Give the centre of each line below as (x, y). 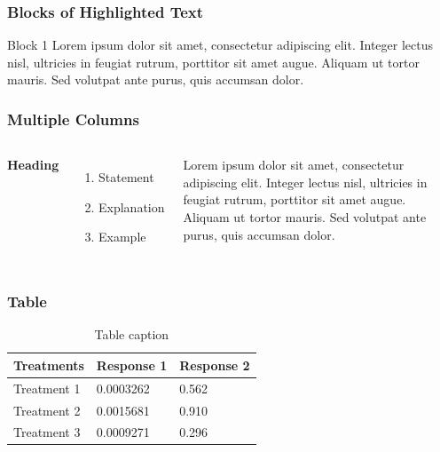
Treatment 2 (47, 410)
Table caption (132, 334)
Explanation (132, 206)
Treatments (49, 365)
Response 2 (215, 365)
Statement (126, 177)
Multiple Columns (73, 119)
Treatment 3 (47, 432)
